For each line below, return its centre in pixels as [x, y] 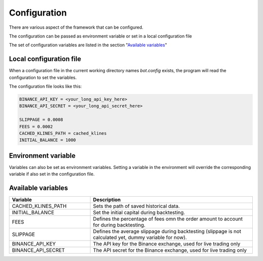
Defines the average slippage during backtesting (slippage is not [167, 231]
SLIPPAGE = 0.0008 [41, 120]
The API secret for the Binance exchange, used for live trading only [170, 250]
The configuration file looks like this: [46, 86]
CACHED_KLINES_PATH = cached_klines [63, 133]
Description [107, 200]
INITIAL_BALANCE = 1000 [48, 140]
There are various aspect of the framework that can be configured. [76, 27]
